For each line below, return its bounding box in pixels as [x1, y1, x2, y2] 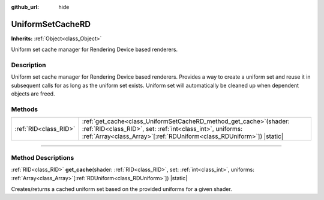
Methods [11, 105, 38, 114]
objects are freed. [11, 90, 55, 97]
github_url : [11, 4, 39, 10]
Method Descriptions [11, 153, 74, 162]
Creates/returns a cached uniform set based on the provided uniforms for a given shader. [11, 185, 232, 192]
